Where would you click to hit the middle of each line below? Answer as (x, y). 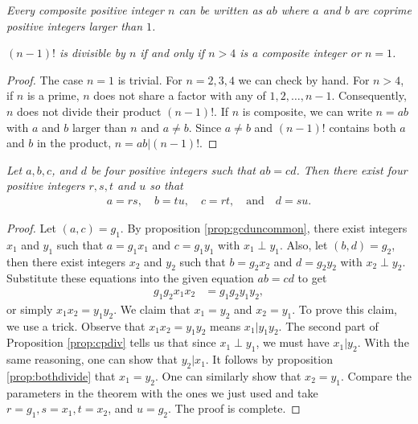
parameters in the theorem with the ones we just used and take (162, 392)
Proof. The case (45, 79)
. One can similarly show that (228, 375)
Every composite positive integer (85, 10)
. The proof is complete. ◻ (234, 408)
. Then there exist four (352, 169)
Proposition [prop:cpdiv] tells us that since (111, 342)
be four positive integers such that (173, 169)
